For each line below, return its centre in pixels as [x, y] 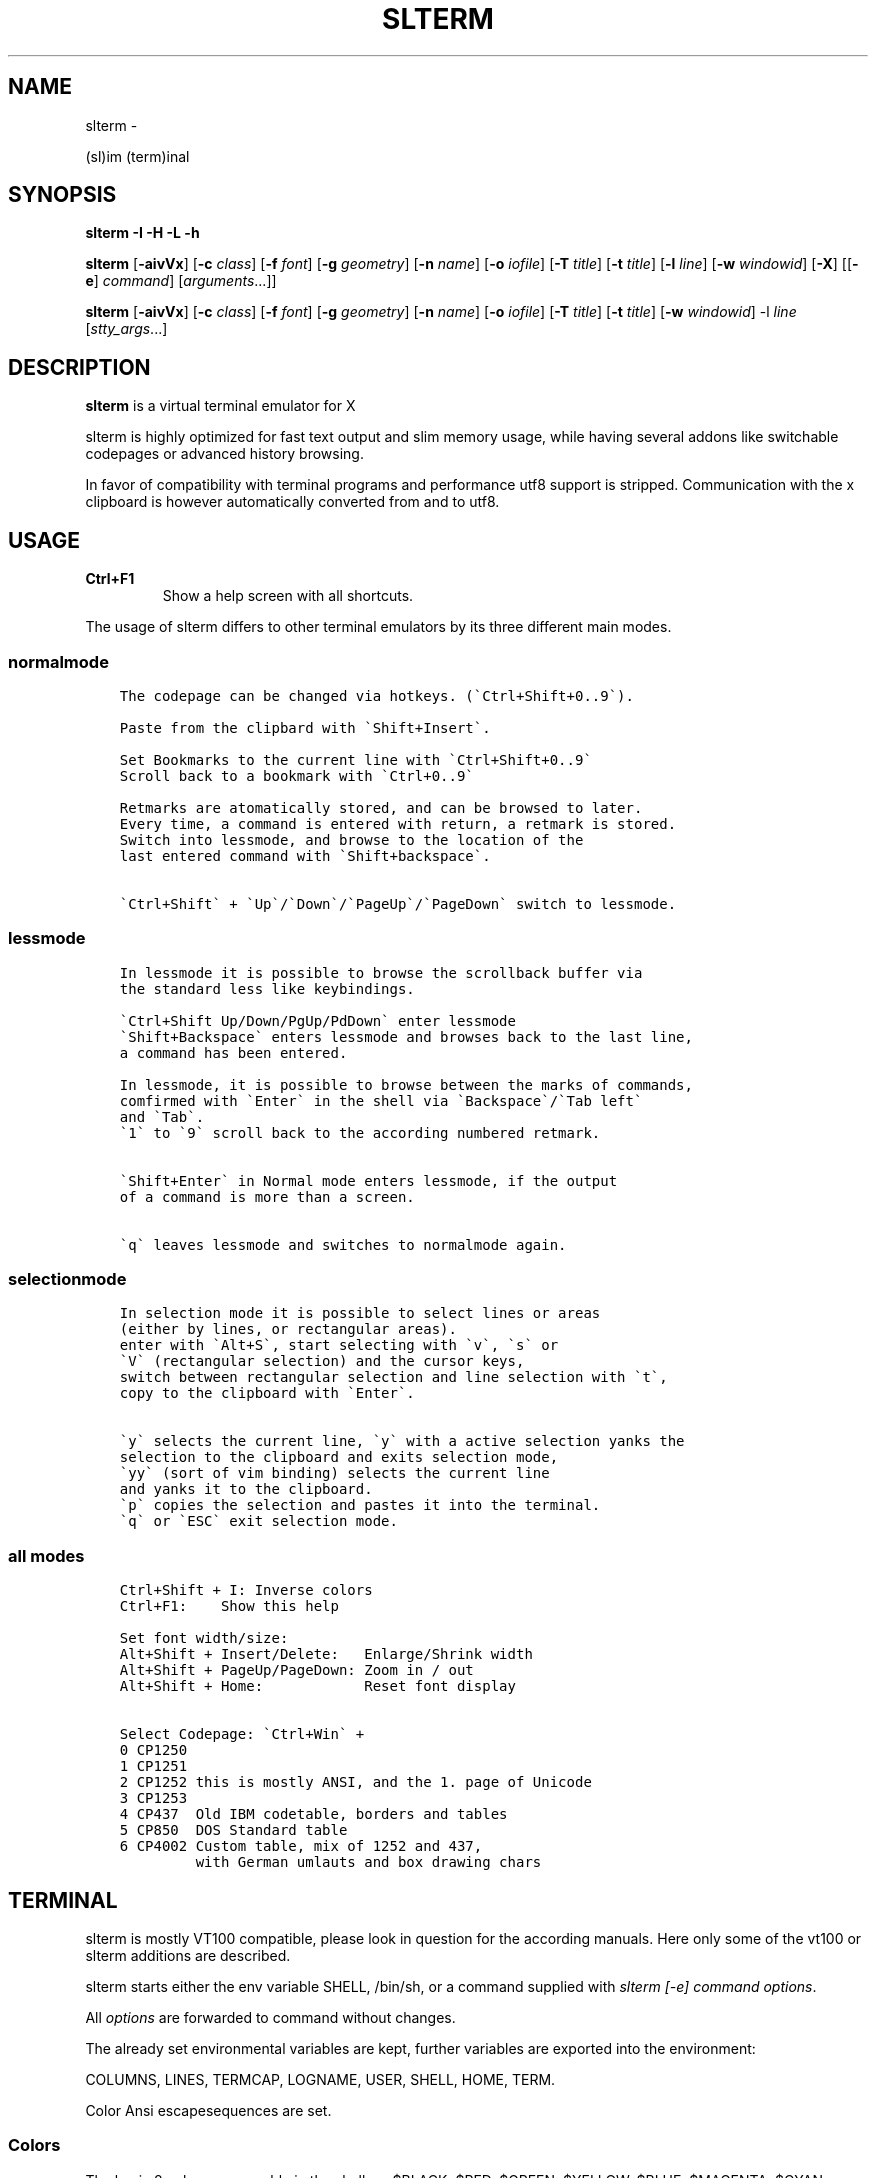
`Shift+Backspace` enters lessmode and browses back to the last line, [406, 1036]
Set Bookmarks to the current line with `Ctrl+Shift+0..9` [355, 759]
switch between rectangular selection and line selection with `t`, [393, 1377]
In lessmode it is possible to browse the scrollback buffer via [381, 972]
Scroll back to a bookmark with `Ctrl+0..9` [296, 775]
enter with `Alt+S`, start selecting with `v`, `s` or [339, 1345]
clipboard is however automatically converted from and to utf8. [292, 502]
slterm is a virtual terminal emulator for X [220, 406]
